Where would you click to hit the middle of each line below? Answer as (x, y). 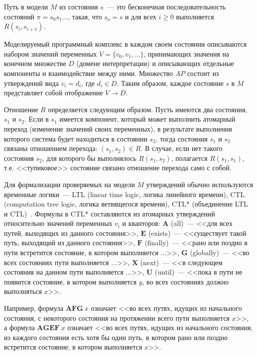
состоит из (203, 73)
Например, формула (34, 308)
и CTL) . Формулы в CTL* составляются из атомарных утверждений (110, 213)
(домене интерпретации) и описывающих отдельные (155, 63)
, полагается (189, 158)
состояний (19, 16)
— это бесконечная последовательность (166, 6)
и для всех (141, 16)
